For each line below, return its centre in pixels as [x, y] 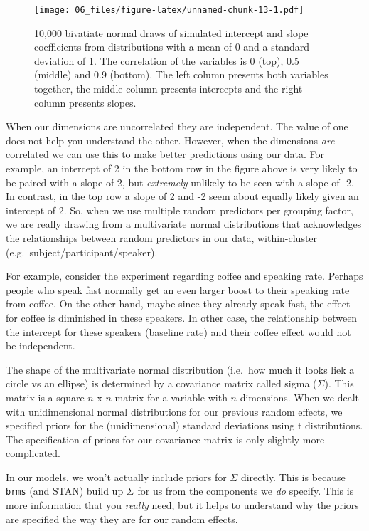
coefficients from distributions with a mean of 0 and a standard [172, 47]
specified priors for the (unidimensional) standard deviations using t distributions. [184, 425]
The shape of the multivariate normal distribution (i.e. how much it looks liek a [180, 369]
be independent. [41, 346]
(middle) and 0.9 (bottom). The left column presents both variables [181, 74]
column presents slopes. [85, 102]
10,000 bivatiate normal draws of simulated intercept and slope [171, 32]
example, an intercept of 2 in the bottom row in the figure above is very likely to [182, 168]
